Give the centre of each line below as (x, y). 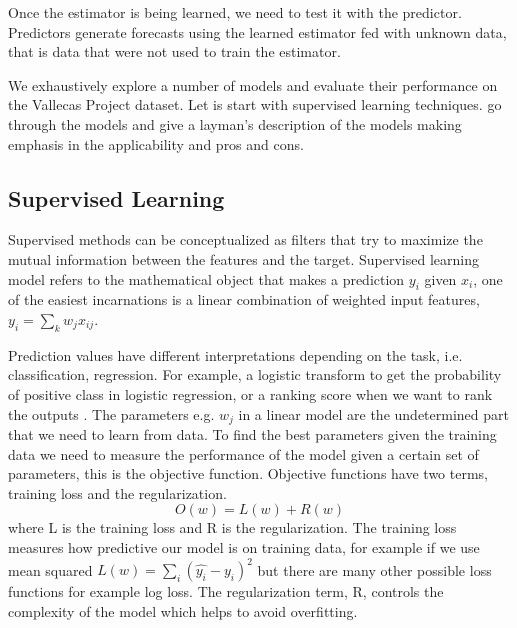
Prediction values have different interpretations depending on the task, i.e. (235, 354)
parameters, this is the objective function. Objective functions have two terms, (248, 473)
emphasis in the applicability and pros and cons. (156, 143)
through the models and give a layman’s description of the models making (235, 123)
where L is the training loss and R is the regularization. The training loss (232, 527)
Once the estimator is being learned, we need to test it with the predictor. (235, 12)
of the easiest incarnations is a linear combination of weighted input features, (244, 299)
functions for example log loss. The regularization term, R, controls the (226, 591)
